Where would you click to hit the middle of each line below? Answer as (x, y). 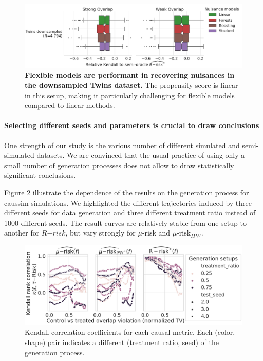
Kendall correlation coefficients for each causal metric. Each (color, (130, 332)
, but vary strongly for (100, 233)
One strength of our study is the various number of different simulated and (122, 145)
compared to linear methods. (70, 105)
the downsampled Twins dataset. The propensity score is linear (131, 85)
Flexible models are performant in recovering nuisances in (130, 75)
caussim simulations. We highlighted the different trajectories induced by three (128, 202)
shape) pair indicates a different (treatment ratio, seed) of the (122, 342)
